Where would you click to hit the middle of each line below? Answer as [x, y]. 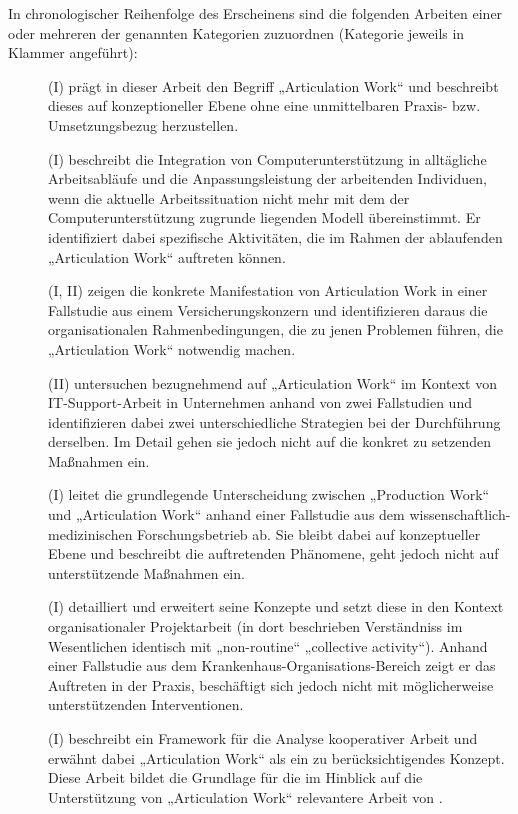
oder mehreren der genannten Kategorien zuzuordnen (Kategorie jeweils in [236, 32]
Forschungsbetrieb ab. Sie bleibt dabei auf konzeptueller [309, 533]
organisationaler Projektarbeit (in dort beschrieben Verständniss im [255, 626]
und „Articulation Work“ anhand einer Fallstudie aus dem [226, 514]
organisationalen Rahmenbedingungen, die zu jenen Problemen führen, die [275, 329]
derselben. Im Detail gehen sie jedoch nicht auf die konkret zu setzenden [270, 441]
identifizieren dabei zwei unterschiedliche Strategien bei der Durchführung [274, 421]
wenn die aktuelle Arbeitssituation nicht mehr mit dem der [229, 197]
